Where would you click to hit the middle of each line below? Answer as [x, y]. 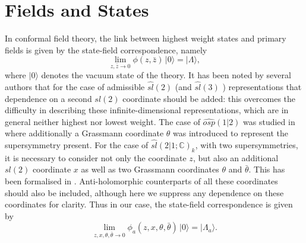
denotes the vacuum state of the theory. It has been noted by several [166, 75]
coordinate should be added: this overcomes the [209, 98]
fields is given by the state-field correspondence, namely [106, 49]
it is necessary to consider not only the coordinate [96, 157]
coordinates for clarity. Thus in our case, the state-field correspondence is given [149, 204]
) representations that [262, 86]
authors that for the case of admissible [75, 86]
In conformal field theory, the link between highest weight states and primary [146, 38]
